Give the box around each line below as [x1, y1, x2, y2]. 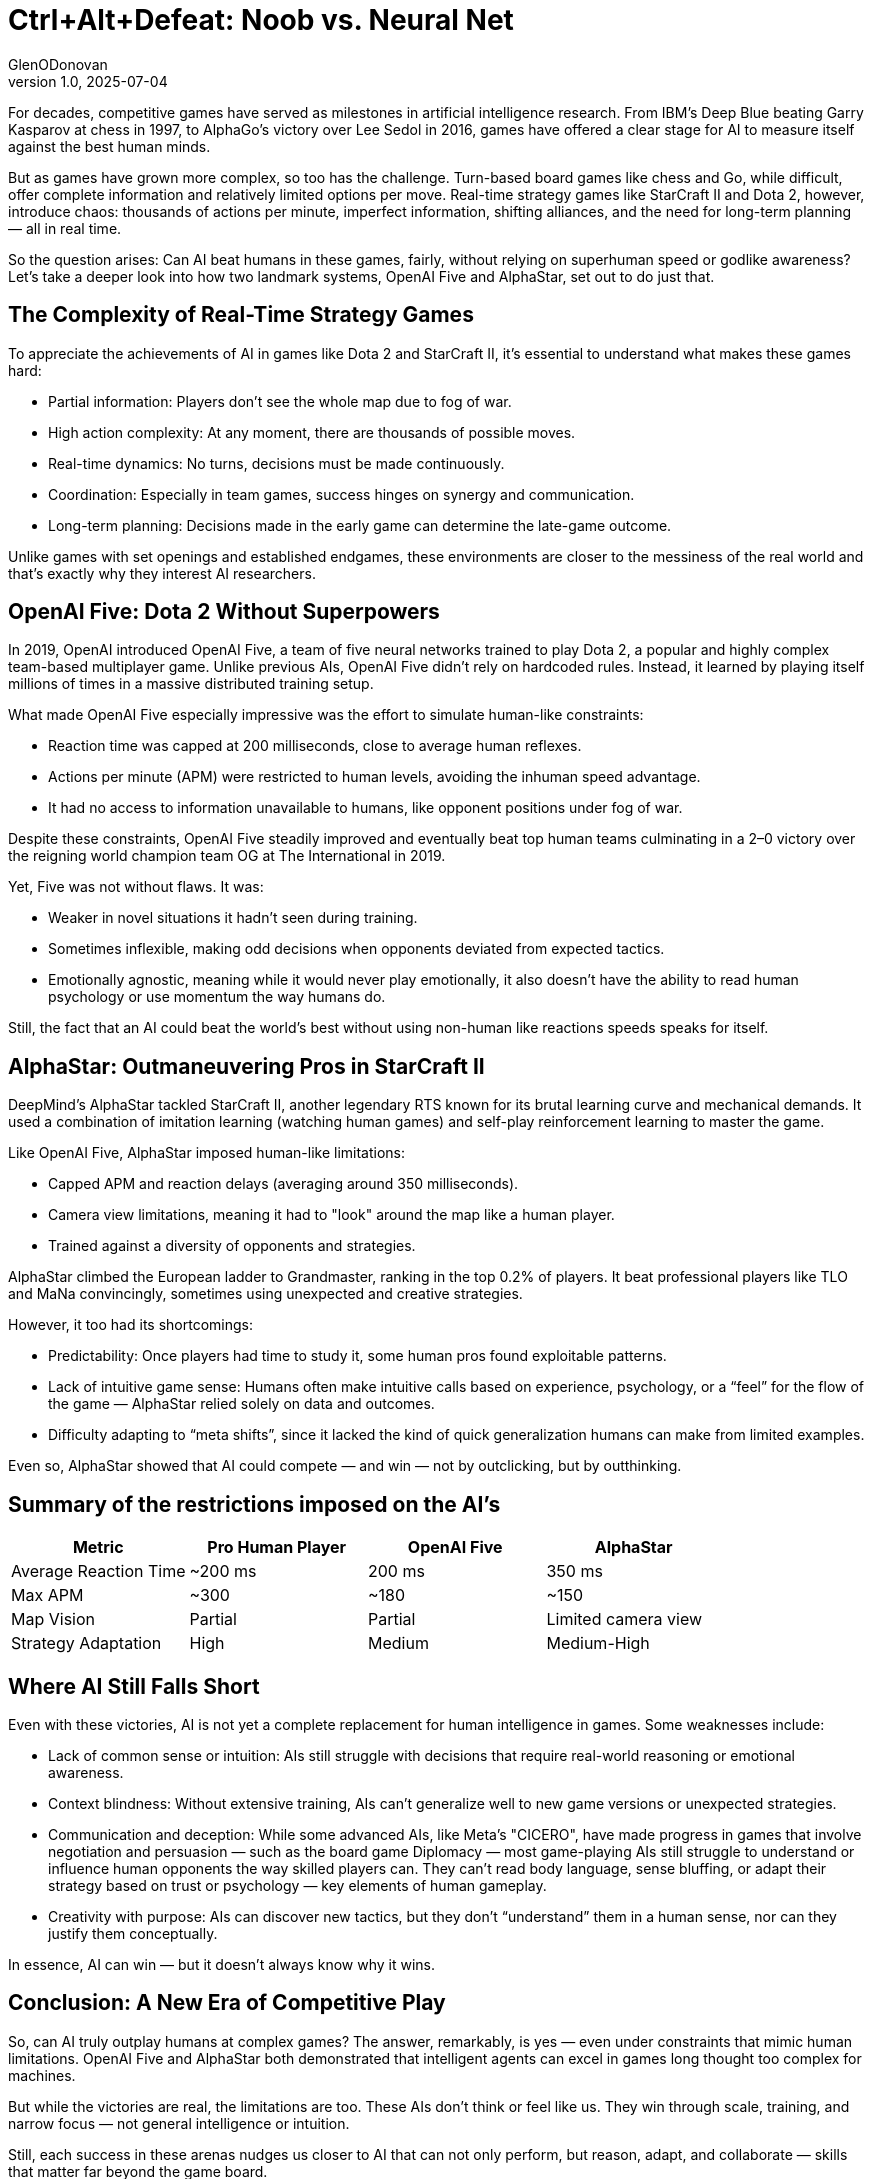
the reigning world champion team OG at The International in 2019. [8, 847, 446, 865]
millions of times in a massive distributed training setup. [8, 675, 374, 693]
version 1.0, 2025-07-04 [8, 72, 168, 90]
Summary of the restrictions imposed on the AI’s [8, 1491, 501, 1517]
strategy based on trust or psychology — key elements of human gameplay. [48, 1876, 547, 1894]
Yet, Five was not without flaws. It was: [8, 878, 264, 896]
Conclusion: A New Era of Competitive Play [8, 1990, 446, 2016]
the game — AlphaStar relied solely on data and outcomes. [48, 1395, 435, 1413]
